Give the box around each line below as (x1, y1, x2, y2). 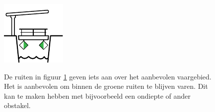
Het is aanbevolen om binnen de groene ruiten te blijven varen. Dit (4, 81, 208, 91)
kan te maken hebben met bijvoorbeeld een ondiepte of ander (4, 90, 191, 101)
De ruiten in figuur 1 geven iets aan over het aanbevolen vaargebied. (4, 71, 212, 81)
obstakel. (4, 100, 31, 111)
